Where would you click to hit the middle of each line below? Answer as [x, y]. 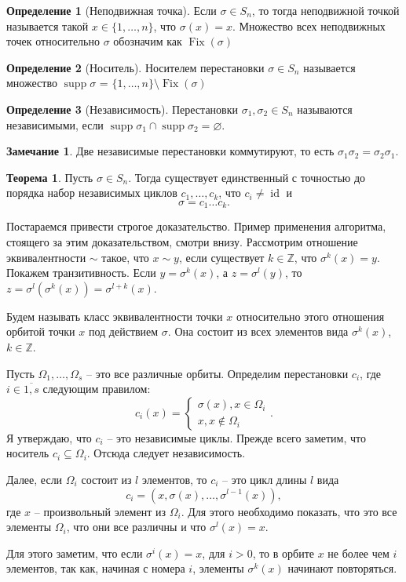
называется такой [48, 25]
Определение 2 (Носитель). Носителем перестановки [135, 67]
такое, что [125, 257]
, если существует [221, 257]
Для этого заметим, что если [75, 553]
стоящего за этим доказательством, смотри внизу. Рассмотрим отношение [182, 241]
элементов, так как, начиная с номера [96, 568]
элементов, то [174, 479]
